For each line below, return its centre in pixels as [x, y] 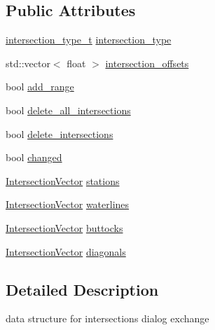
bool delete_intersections [60, 133]
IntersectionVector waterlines [68, 204]
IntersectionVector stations [63, 180]
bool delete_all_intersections [68, 110]
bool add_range [40, 87]
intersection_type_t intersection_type [89, 40]
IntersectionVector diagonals [66, 251]
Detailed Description [82, 289]
